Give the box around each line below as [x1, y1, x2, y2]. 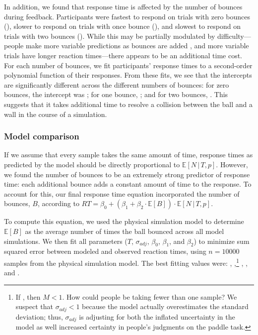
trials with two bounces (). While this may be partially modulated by [4, 30, 215, 41]
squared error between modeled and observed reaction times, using [4, 246, 206, 256]
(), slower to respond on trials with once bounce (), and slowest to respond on [4, 21, 241, 31]
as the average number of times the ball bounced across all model [25, 225, 224, 236]
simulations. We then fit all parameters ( [4, 235, 128, 246]
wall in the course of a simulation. [4, 109, 107, 119]
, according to [37, 198, 79, 209]
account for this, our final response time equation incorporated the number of [4, 188, 240, 199]
